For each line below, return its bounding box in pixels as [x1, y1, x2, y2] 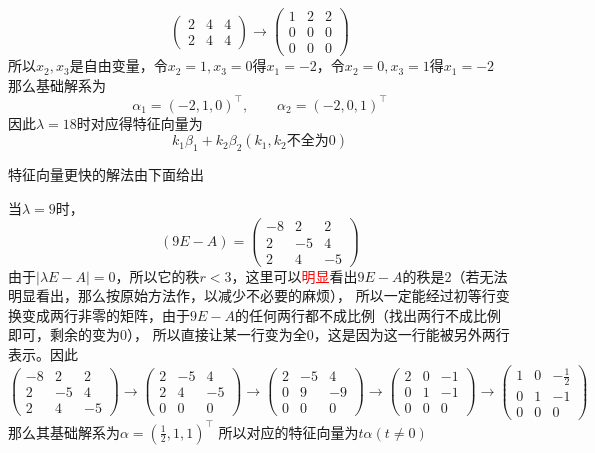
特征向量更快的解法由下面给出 [8, 164, 204, 185]
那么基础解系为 [8, 74, 106, 95]
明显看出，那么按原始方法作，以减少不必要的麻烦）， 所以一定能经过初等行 [8, 285, 496, 306]
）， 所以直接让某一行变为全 [127, 324, 307, 345]
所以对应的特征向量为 [218, 421, 359, 442]
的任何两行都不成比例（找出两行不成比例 [234, 304, 501, 325]
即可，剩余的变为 [8, 324, 120, 345]
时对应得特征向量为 [76, 112, 203, 133]
